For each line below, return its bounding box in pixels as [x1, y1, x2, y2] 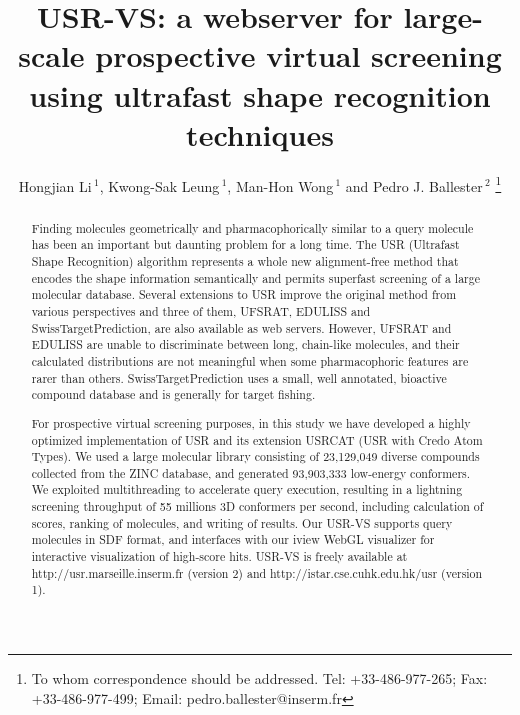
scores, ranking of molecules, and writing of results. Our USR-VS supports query [31, 514, 453, 531]
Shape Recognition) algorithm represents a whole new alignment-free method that [31, 253, 459, 270]
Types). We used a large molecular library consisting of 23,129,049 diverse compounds [31, 448, 480, 465]
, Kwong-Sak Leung [99, 175, 220, 196]
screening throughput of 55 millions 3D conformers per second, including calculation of [31, 498, 484, 515]
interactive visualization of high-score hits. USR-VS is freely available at [31, 548, 408, 565]
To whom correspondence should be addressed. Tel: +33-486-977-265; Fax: [31, 668, 488, 689]
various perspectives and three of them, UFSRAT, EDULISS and [31, 303, 371, 320]
